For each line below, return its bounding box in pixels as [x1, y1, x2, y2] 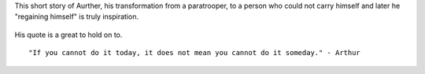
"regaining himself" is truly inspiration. [14, 12, 139, 21]
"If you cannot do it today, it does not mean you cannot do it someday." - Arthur [28, 48, 361, 57]
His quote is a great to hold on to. [14, 30, 123, 39]
